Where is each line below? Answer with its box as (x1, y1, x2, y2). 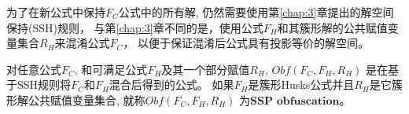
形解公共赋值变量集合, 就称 (6, 91, 146, 108)
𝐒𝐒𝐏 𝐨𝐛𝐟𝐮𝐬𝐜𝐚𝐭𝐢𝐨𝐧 (250, 95, 340, 107)
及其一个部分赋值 (161, 61, 250, 77)
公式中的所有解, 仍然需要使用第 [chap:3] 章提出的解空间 (118, 4, 394, 20)
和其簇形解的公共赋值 (277, 19, 388, 35)
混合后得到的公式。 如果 (109, 76, 234, 93)
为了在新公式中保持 (6, 4, 105, 20)
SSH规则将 (17, 76, 72, 93)
